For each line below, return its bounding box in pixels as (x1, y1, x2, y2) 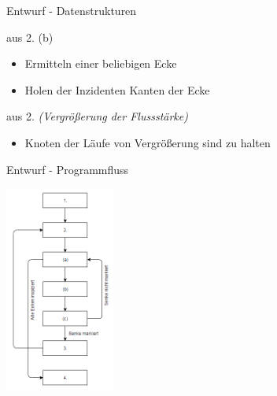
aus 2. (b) (6, 28, 54, 45)
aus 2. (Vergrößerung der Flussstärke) (6, 108, 188, 124)
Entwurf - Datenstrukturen (6, 2, 137, 18)
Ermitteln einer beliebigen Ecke (24, 55, 177, 72)
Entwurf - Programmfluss (6, 161, 129, 177)
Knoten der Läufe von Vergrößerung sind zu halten (24, 134, 271, 150)
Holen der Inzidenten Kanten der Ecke (24, 81, 210, 98)
